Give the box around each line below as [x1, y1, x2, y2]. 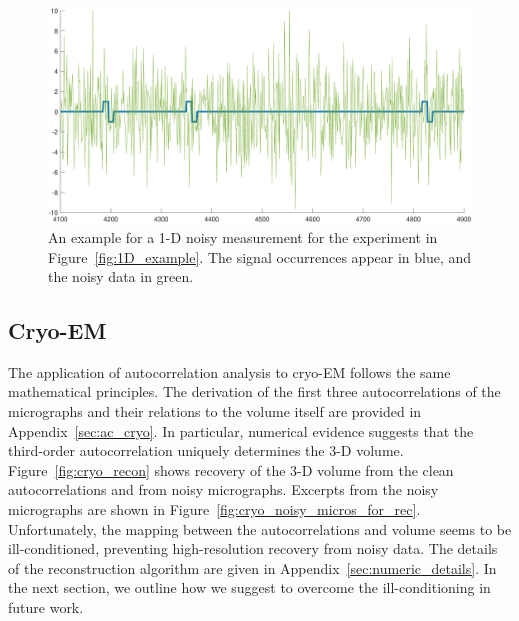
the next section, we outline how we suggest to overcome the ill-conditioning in [8, 577, 491, 598]
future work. [8, 597, 84, 618]
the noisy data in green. [48, 266, 194, 287]
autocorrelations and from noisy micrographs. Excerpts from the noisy [8, 479, 439, 500]
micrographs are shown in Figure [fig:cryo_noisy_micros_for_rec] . [8, 499, 421, 520]
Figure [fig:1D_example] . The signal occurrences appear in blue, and [48, 246, 472, 267]
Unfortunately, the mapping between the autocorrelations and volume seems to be [8, 518, 512, 539]
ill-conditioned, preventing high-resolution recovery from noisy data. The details [8, 538, 498, 559]
